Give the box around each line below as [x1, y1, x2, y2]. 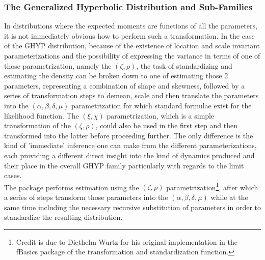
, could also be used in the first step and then [95, 120, 238, 131]
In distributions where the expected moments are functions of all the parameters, [4, 20, 257, 31]
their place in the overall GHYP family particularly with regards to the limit [4, 160, 244, 170]
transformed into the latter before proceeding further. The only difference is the [4, 130, 253, 140]
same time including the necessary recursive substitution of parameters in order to [4, 201, 261, 212]
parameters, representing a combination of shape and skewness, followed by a [4, 80, 245, 91]
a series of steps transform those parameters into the [4, 191, 168, 202]
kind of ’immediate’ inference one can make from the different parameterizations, [4, 140, 257, 151]
